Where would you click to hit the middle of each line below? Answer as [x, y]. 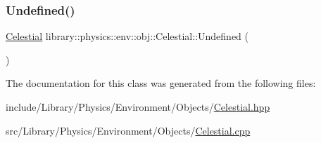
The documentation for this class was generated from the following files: [161, 83]
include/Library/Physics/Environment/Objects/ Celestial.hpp [138, 107]
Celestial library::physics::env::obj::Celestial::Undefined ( [127, 36]
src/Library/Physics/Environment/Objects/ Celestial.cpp [128, 130]
